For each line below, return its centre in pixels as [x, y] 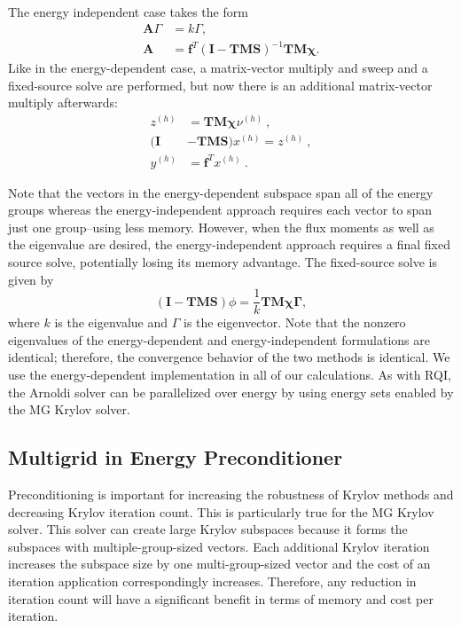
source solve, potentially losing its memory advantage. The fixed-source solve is [223, 261]
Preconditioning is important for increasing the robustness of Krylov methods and [231, 494]
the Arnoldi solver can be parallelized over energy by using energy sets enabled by [231, 392]
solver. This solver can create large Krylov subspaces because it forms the [208, 529]
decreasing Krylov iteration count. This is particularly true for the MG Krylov [221, 511]
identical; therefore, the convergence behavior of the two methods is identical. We [229, 357]
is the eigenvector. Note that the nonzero [295, 322]
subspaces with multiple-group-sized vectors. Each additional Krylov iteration [219, 546]
